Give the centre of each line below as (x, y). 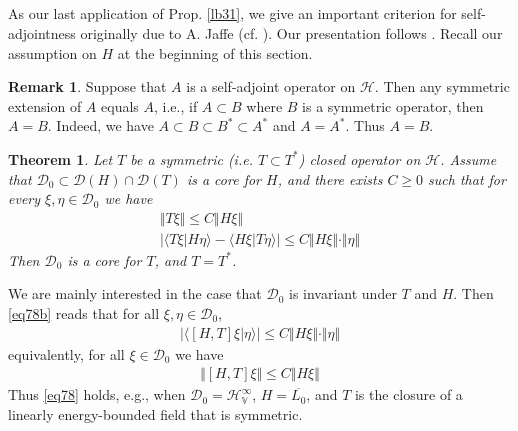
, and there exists (330, 178)
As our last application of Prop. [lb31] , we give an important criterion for (232, 13)
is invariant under (342, 293)
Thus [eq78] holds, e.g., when (97, 394)
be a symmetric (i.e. (191, 158)
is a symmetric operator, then (393, 105)
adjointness (42, 32)
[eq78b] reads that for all (84, 312)
